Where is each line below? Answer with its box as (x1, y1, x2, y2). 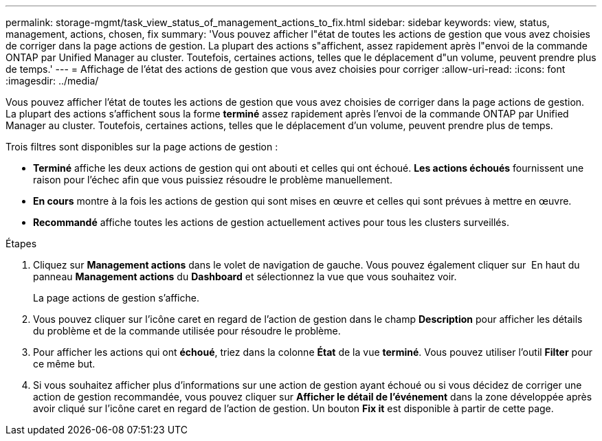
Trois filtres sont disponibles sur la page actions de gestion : (5, 141, 278, 152)
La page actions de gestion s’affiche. (33, 292, 199, 304)
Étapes (5, 238, 37, 249)
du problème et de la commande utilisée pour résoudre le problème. (33, 325, 341, 337)
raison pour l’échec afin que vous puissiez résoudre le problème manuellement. (33, 174, 392, 185)
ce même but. (33, 358, 96, 370)
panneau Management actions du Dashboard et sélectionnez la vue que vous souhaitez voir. (33, 271, 457, 282)
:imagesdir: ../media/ (5, 75, 99, 87)
